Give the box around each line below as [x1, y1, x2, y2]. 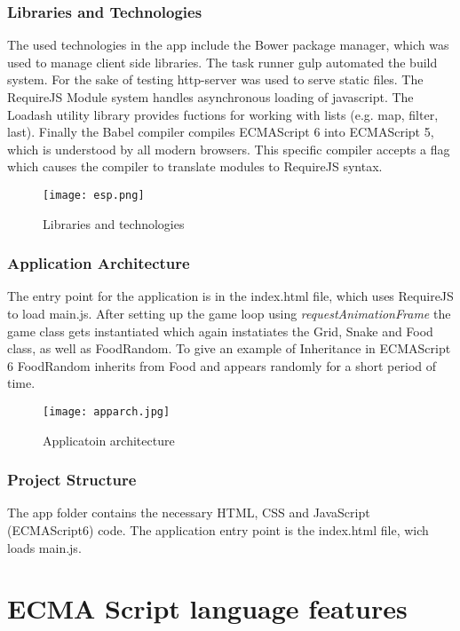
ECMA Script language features [7, 590, 408, 627]
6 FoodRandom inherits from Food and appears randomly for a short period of [7, 356, 437, 375]
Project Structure [7, 469, 137, 491]
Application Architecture [7, 252, 190, 274]
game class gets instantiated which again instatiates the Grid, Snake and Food [7, 321, 433, 340]
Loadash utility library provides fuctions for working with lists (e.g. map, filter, [7, 105, 439, 123]
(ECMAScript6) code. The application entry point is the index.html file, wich [7, 521, 429, 540]
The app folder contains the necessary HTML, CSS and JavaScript [7, 503, 370, 522]
